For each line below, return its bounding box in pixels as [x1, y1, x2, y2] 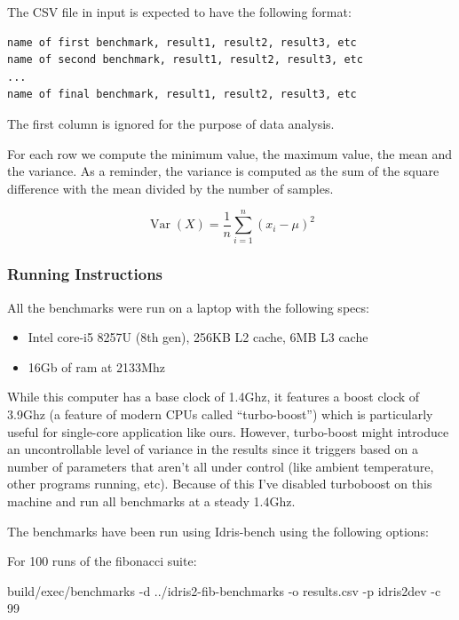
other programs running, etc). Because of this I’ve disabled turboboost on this [7, 474, 432, 493]
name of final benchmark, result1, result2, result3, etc [7, 88, 357, 101]
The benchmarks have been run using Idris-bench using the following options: [7, 521, 429, 540]
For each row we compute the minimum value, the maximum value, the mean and [7, 144, 453, 163]
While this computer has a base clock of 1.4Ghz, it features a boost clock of [7, 387, 420, 406]
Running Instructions [7, 263, 163, 285]
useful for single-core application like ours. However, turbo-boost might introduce [7, 422, 449, 441]
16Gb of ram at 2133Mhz [28, 357, 165, 376]
